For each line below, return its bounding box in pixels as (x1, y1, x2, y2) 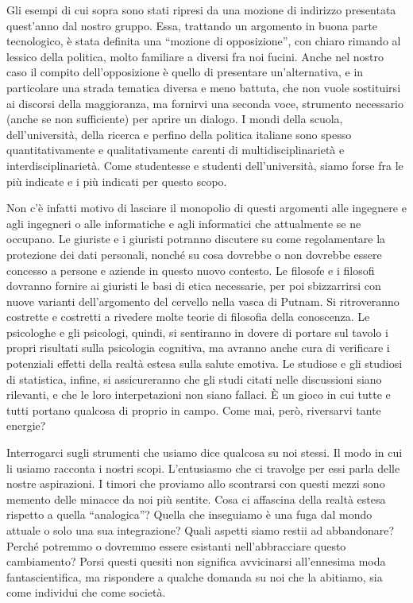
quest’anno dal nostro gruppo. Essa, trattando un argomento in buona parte (6, 17, 378, 33)
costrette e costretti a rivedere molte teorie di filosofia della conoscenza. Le (6, 308, 370, 325)
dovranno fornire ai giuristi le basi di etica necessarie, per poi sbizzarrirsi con (6, 277, 381, 294)
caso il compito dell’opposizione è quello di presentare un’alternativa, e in (6, 64, 364, 80)
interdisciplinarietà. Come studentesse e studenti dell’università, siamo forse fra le (6, 157, 403, 173)
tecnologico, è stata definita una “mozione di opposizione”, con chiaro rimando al (6, 33, 401, 49)
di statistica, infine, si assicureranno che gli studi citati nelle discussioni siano (6, 370, 382, 387)
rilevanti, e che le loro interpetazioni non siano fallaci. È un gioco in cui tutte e (6, 386, 391, 403)
